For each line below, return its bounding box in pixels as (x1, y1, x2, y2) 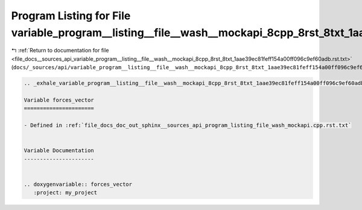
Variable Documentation (24, 147, 95, 154)
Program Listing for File (11, 9, 131, 22)
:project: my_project (33, 190, 98, 196)
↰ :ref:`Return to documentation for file (11, 47, 109, 54)
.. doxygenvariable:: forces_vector (24, 181, 133, 188)
